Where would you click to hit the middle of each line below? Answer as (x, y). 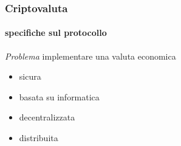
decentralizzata (47, 117)
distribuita (39, 138)
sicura (30, 76)
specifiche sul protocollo (56, 33)
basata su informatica (59, 96)
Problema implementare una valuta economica (90, 56)
